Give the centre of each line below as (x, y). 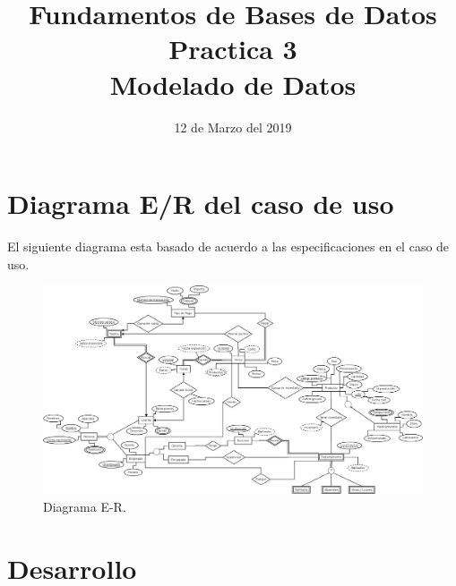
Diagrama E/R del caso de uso (201, 204)
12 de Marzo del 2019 (233, 127)
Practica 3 (233, 49)
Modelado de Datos (233, 84)
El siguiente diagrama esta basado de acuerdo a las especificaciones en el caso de (228, 246)
